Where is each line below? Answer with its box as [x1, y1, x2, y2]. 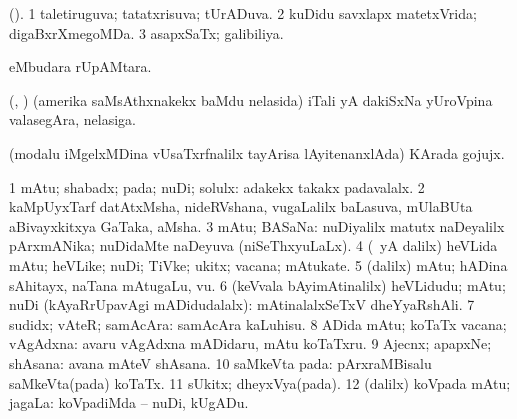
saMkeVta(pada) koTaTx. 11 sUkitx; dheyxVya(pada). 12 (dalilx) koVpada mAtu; [9, 372, 511, 393]
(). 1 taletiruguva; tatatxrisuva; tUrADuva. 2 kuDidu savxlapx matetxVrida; [9, 3, 477, 23]
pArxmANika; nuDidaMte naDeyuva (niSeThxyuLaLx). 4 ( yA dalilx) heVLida [9, 235, 498, 256]
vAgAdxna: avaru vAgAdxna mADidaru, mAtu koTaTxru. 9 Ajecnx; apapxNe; [9, 333, 492, 354]
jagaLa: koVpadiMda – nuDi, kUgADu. [9, 392, 249, 413]
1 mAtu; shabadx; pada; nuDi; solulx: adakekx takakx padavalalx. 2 [9, 176, 425, 197]
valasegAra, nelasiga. [9, 109, 136, 130]
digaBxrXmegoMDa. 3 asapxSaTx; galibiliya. [9, 22, 284, 43]
